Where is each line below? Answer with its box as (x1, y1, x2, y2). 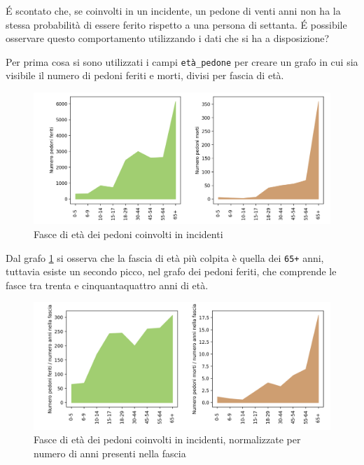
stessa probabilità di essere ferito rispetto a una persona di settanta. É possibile (6, 17, 347, 32)
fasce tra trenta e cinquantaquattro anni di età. (6, 277, 209, 292)
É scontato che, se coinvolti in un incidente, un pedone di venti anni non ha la (6, 4, 341, 18)
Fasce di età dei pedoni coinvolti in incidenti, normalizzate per (34, 432, 301, 447)
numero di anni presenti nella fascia (34, 445, 186, 460)
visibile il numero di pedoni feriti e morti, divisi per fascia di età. (6, 68, 284, 83)
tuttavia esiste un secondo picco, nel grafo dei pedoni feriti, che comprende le (6, 264, 337, 279)
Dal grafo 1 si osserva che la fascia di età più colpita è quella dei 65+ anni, (6, 250, 324, 265)
